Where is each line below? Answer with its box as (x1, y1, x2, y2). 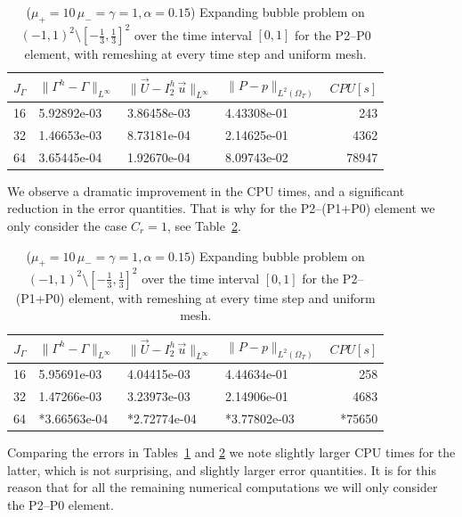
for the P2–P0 (295, 25, 371, 44)
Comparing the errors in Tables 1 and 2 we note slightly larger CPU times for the (7, 442, 456, 461)
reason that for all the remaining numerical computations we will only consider (7, 478, 438, 496)
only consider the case (7, 216, 127, 234)
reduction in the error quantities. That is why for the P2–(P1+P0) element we (7, 199, 435, 217)
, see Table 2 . (166, 216, 241, 234)
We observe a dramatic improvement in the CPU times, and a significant (7, 181, 405, 200)
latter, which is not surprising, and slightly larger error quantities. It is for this (7, 460, 436, 479)
